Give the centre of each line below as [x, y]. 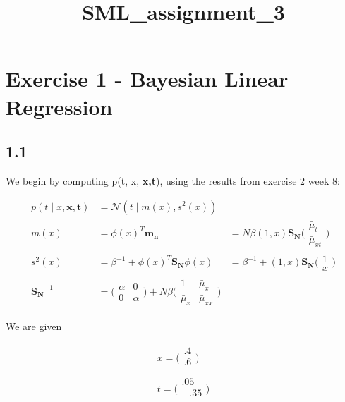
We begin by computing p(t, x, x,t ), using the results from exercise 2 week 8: [173, 180]
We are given [34, 325]
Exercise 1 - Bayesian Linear [147, 79]
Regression [59, 106]
